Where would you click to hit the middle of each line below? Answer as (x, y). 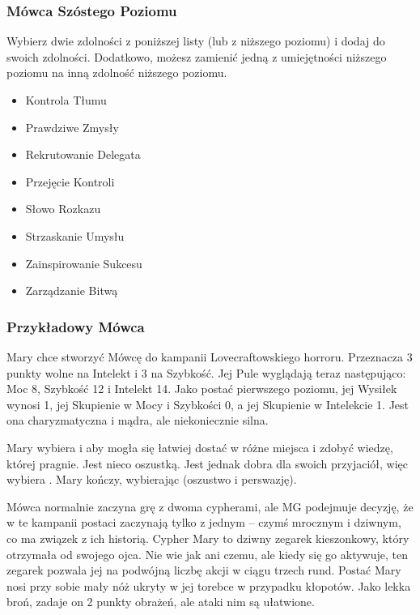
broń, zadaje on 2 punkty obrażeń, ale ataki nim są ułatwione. (161, 602)
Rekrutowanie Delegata (83, 154)
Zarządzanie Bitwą (72, 290)
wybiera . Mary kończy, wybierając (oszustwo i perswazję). (152, 479)
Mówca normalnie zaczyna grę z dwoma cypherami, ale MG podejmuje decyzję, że (210, 506)
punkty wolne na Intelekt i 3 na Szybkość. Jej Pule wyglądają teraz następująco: (206, 372)
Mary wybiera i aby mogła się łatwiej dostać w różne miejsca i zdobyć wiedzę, (200, 447)
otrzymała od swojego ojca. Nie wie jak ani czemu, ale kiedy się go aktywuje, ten (208, 554)
